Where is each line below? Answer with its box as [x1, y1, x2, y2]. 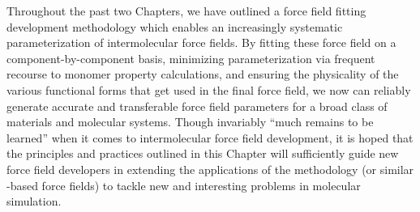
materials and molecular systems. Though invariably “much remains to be [6, 113, 374, 130]
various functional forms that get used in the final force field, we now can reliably [6, 81, 411, 98]
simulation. [6, 193, 62, 210]
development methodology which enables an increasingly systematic [6, 18, 343, 35]
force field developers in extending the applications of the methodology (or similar [6, 160, 414, 177]
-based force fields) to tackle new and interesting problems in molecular [6, 176, 361, 193]
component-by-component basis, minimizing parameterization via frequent [6, 49, 375, 66]
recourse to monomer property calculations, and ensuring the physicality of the [6, 66, 399, 83]
